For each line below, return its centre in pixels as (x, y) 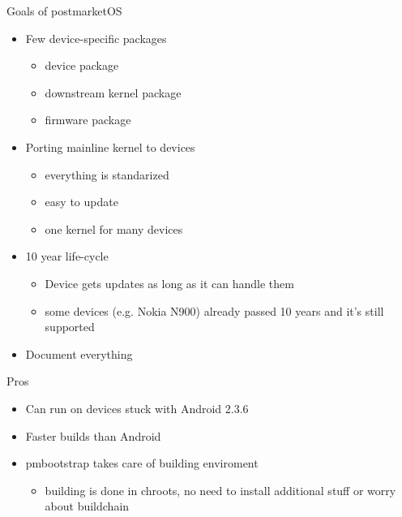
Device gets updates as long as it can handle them (169, 283)
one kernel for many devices (114, 228)
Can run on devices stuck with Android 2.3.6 (137, 408)
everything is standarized (107, 174)
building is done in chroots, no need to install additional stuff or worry (220, 490)
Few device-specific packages (96, 38)
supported (70, 327)
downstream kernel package (113, 92)
